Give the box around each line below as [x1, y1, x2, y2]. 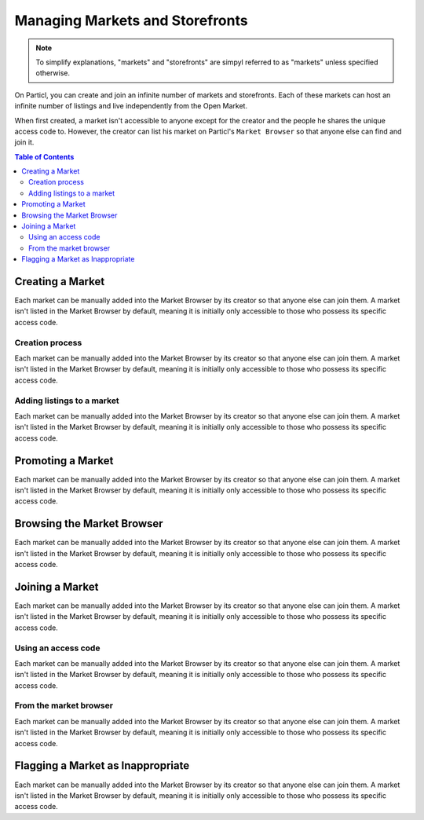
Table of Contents [14, 152, 75, 161]
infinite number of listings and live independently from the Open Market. [14, 101, 247, 111]
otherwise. [35, 68, 71, 78]
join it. [14, 137, 35, 147]
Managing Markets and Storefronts [14, 12, 248, 29]
